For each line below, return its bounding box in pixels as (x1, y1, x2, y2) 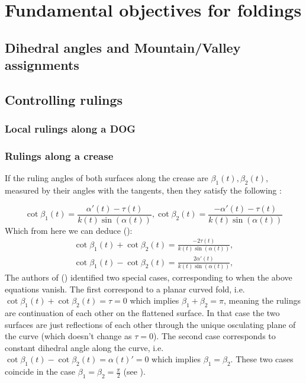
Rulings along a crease (5, 149, 114, 163)
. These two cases (230, 353, 294, 365)
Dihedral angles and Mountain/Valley (5, 38, 241, 56)
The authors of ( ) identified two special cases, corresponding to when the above (5, 271, 292, 283)
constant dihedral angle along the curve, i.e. (5, 341, 164, 353)
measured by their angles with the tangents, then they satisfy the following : (5, 184, 282, 197)
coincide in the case (5, 365, 76, 378)
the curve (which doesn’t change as (5, 330, 132, 342)
